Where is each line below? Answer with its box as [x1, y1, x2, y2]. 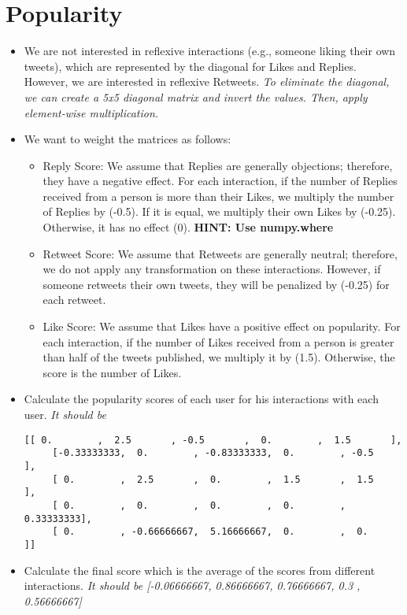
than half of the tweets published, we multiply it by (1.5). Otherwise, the [43, 349, 395, 365]
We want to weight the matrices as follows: [24, 131, 231, 147]
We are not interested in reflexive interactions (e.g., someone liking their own [24, 43, 396, 59]
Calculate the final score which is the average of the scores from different [24, 561, 376, 578]
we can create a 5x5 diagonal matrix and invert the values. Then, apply [24, 88, 368, 105]
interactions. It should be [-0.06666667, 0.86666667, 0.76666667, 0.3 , [24, 577, 361, 594]
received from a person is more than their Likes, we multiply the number [43, 187, 394, 204]
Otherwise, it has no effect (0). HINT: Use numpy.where [43, 219, 334, 235]
